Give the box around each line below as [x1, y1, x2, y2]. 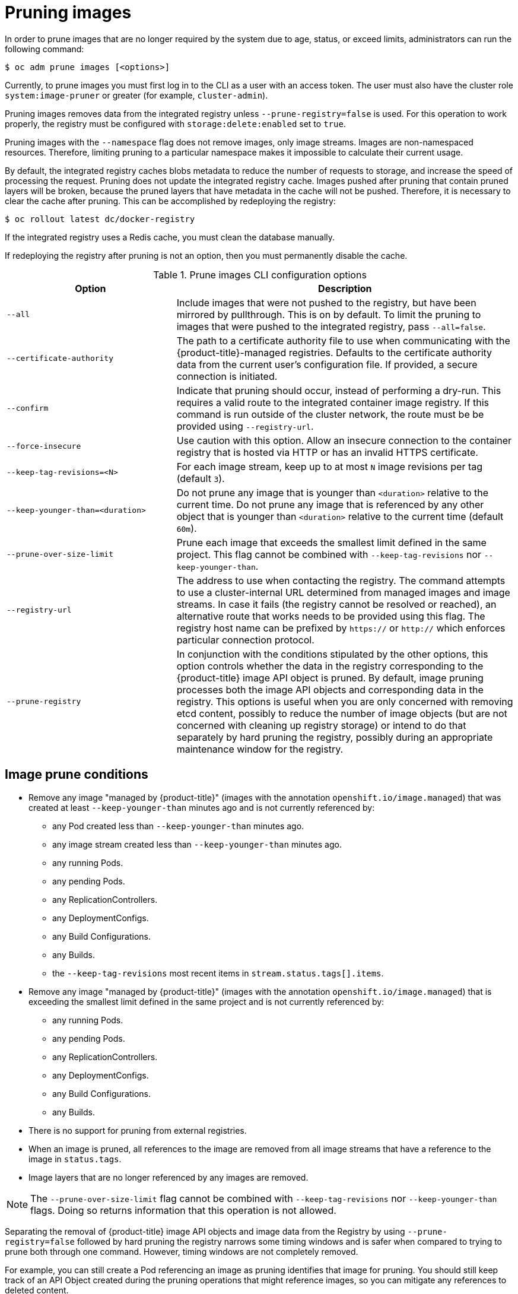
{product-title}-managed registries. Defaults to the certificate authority [176, 346, 492, 359]
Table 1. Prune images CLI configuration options [153, 268, 367, 281]
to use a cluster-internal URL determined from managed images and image [176, 586, 510, 598]
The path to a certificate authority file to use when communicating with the [176, 334, 510, 347]
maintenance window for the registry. [176, 743, 344, 755]
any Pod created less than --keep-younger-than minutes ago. [52, 820, 304, 831]
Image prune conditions [5, 767, 148, 782]
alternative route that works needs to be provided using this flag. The [176, 610, 485, 622]
